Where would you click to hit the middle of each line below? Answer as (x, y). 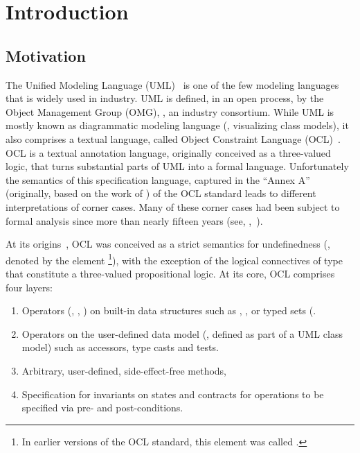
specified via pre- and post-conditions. (102, 408)
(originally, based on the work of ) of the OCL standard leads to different (161, 193)
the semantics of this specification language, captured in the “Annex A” (158, 179)
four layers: (29, 287)
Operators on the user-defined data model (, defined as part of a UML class (182, 333)
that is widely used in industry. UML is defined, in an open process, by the (165, 98)
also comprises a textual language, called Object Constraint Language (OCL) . (173, 138)
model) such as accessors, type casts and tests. (120, 347)
